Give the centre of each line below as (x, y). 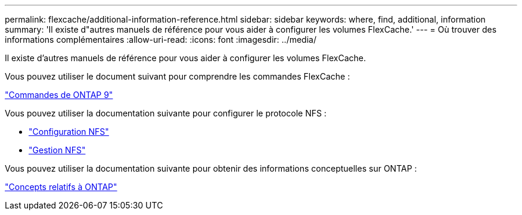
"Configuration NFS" (69, 132)
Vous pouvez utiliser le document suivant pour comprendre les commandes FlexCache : (178, 76)
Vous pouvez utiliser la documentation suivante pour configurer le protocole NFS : (166, 113)
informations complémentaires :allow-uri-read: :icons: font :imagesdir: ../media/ (161, 39)
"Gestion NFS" (57, 150)
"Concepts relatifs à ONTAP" (61, 187)
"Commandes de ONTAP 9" (59, 95)
